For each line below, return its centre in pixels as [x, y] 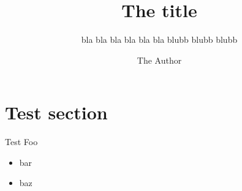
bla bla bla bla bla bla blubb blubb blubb [159, 39]
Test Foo [21, 142]
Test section [56, 112]
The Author [159, 60]
